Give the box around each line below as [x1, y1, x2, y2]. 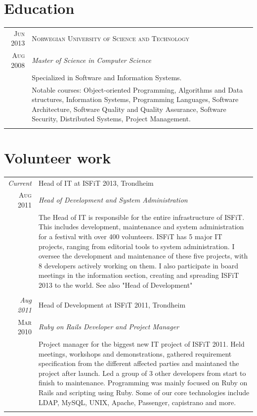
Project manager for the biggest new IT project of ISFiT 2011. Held [38, 339, 245, 349]
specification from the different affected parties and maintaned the [38, 358, 239, 368]
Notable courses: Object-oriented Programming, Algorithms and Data [32, 84, 243, 95]
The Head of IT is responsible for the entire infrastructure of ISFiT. [38, 211, 245, 222]
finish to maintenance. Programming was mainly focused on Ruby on [38, 377, 248, 388]
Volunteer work [4, 147, 111, 167]
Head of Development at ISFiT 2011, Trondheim [38, 299, 186, 310]
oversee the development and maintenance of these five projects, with [38, 251, 248, 261]
